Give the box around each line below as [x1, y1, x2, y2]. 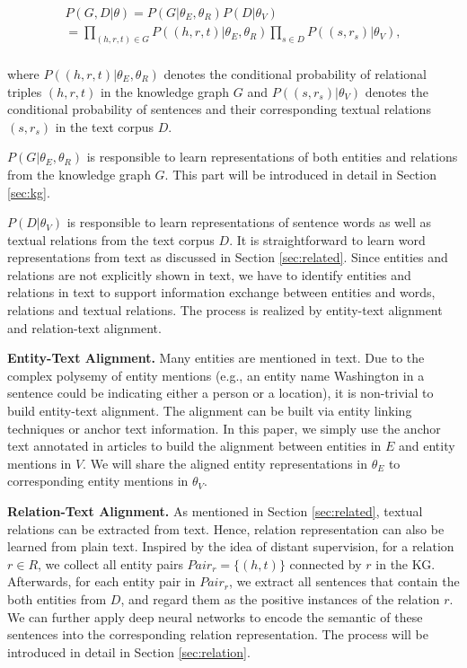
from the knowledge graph [7, 164, 151, 183]
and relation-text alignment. [7, 318, 162, 337]
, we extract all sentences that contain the [228, 572, 460, 591]
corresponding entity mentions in [7, 471, 189, 490]
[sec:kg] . [7, 182, 50, 201]
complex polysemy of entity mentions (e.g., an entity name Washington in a [7, 365, 425, 384]
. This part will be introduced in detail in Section [164, 164, 436, 183]
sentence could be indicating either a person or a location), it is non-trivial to [7, 383, 434, 402]
